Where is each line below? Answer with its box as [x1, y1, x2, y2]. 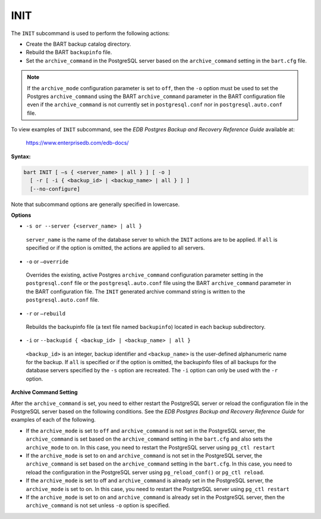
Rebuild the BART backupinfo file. [26, 49, 112, 56]
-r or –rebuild [26, 309, 65, 317]
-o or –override [26, 258, 69, 265]
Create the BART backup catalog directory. [26, 40, 131, 48]
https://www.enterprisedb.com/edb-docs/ [26, 140, 129, 147]
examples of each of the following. [11, 416, 96, 423]
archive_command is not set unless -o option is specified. [26, 502, 171, 509]
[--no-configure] [30, 185, 80, 192]
